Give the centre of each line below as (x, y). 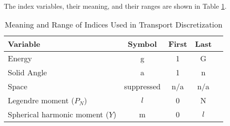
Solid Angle (27, 72)
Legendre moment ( (41, 100)
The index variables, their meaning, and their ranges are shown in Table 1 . (115, 6)
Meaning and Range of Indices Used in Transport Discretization (114, 24)
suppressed (142, 86)
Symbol (142, 43)
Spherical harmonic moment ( (58, 114)
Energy (20, 58)
